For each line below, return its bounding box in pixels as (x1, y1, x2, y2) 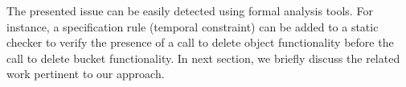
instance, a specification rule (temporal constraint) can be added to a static (6, 18, 379, 35)
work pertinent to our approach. (6, 65, 165, 82)
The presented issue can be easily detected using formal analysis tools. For (6, 2, 373, 19)
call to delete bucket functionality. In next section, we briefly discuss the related (6, 49, 400, 66)
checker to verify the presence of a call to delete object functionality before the (6, 34, 394, 51)
